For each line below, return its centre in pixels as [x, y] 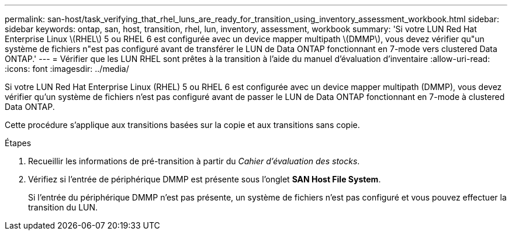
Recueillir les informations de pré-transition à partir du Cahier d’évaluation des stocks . [194, 161]
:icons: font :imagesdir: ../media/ [67, 69]
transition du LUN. [63, 207]
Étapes [18, 143]
